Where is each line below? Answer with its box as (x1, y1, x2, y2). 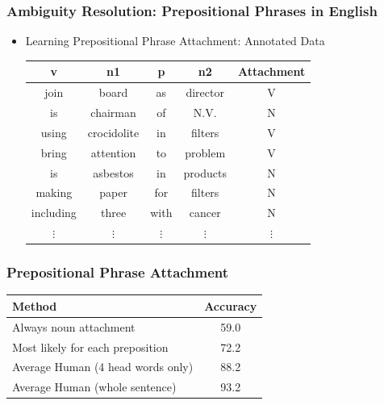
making (35, 184, 73, 201)
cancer (189, 204, 221, 221)
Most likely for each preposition (12, 338, 169, 355)
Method (12, 297, 57, 314)
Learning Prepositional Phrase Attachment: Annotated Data (25, 32, 325, 49)
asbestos (93, 164, 134, 181)
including (31, 204, 77, 221)
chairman (90, 104, 136, 120)
